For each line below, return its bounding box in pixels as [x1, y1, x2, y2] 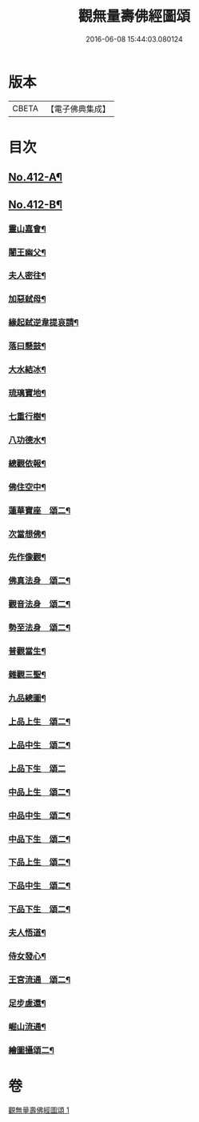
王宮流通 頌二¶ [8, 974, 71, 985]
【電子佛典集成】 [46, 103, 110, 114]
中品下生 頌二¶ [8, 833, 71, 844]
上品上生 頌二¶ [8, 715, 71, 727]
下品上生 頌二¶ [8, 857, 71, 868]
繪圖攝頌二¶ [8, 1044, 54, 1056]
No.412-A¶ [8, 170, 62, 184]
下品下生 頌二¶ [8, 904, 71, 915]
